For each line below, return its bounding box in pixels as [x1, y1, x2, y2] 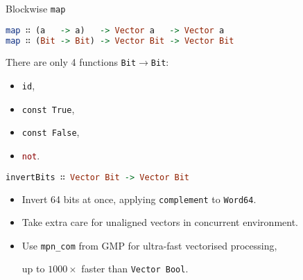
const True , [21, 101, 75, 116]
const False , [21, 125, 80, 139]
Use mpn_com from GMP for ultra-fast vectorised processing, [21, 238, 277, 252]
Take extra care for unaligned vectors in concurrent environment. [21, 215, 298, 229]
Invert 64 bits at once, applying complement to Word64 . [21, 191, 257, 206]
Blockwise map [6, 1, 66, 15]
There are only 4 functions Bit [6, 55, 137, 69]
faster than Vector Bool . [81, 261, 189, 276]
